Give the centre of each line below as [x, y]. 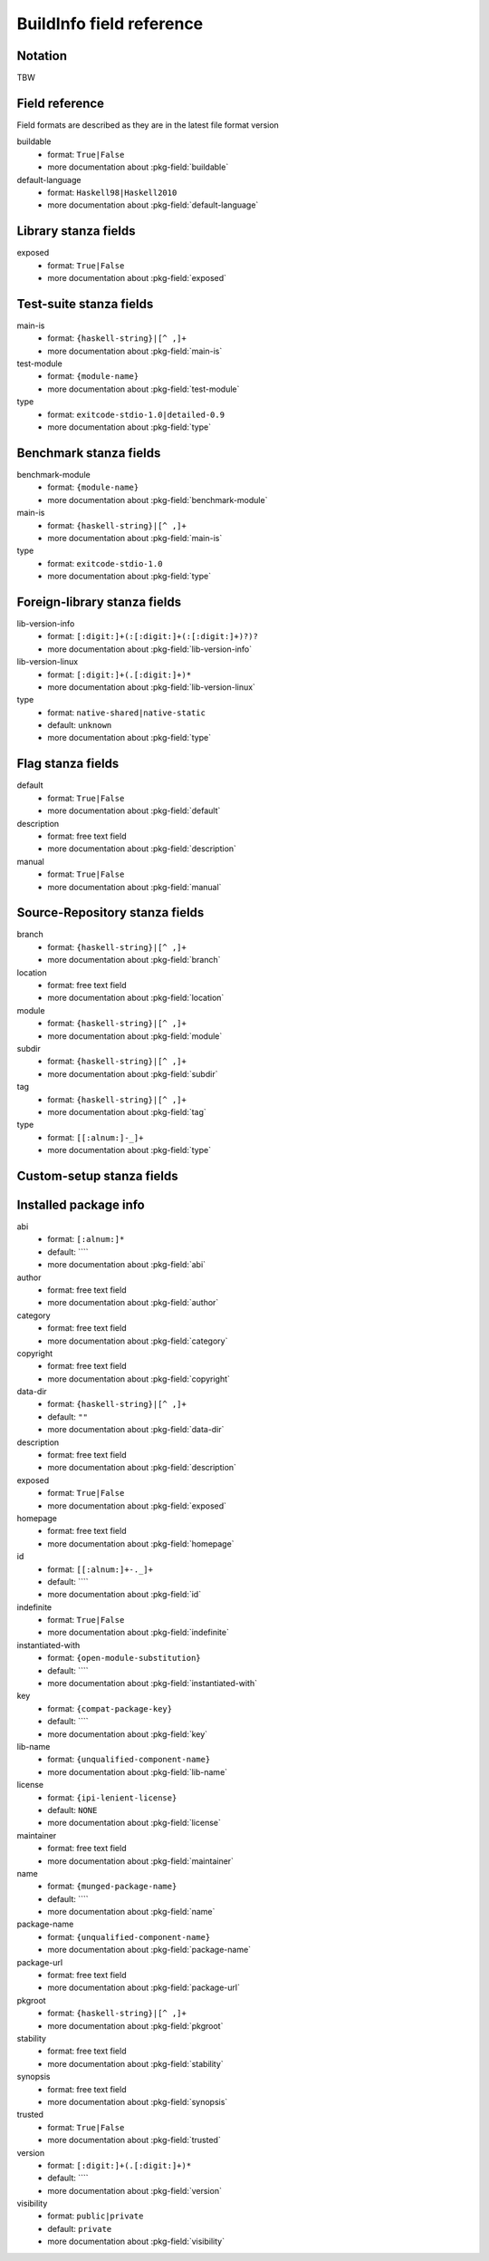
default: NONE [72, 1810]
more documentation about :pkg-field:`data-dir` [136, 1430]
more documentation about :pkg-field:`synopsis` [138, 2101]
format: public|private [96, 2216]
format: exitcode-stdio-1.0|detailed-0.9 [136, 414]
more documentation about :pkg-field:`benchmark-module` [158, 500]
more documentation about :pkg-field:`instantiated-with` [153, 1684]
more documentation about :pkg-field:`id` [125, 1595]
